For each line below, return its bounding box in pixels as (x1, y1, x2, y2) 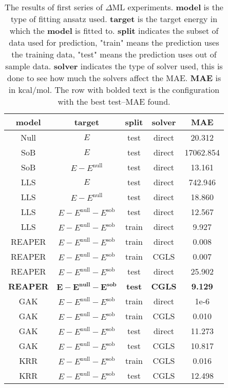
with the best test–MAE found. (58, 95, 170, 107)
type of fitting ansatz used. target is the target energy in (10, 13, 218, 25)
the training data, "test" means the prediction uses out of (11, 48, 217, 60)
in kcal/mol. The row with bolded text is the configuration (8, 84, 220, 95)
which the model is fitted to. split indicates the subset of (9, 25, 219, 36)
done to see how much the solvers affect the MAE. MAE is (7, 72, 221, 84)
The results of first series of (5, 1, 103, 13)
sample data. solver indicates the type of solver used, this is (5, 60, 223, 72)
